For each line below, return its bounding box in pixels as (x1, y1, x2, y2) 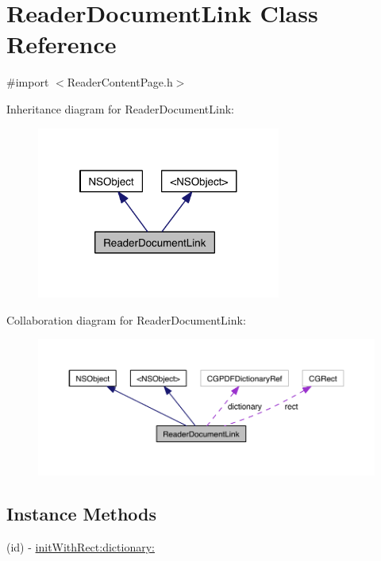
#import (6, 74, 49, 90)
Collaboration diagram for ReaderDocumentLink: (6, 311, 246, 328)
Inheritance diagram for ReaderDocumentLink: (6, 100, 234, 117)
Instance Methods (6, 501, 156, 526)
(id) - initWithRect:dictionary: (6, 538, 155, 555)
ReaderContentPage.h (67, 74, 173, 90)
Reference (6, 28, 117, 60)
